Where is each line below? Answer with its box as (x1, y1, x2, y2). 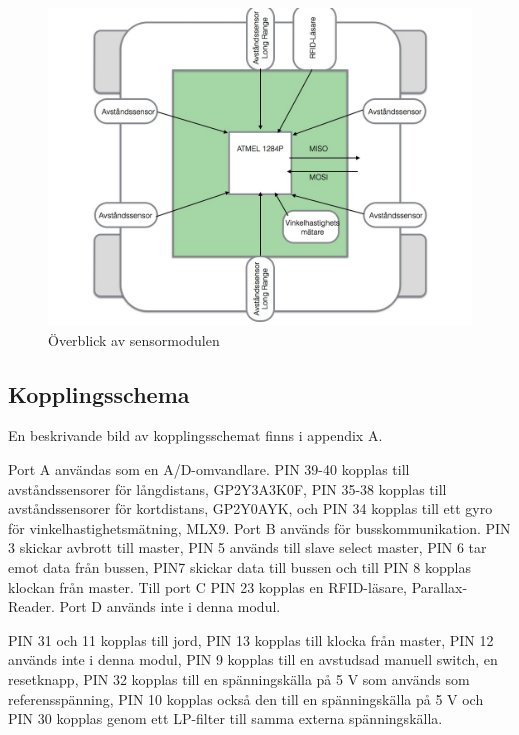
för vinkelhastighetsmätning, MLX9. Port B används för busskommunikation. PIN (8, 517, 511, 538)
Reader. (8, 596, 55, 617)
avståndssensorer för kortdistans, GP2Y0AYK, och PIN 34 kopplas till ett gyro (8, 498, 493, 519)
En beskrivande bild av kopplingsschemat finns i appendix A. (8, 425, 383, 446)
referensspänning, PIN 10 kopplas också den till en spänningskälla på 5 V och (8, 688, 484, 709)
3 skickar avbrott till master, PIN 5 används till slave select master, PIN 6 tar (8, 537, 487, 558)
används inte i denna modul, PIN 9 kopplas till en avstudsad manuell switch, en (8, 649, 498, 670)
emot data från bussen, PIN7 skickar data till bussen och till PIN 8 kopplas (8, 556, 471, 577)
